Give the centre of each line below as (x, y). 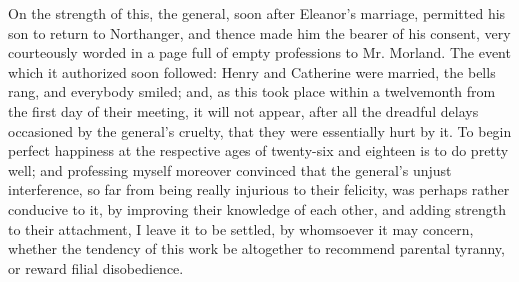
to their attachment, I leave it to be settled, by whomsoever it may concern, (241, 228)
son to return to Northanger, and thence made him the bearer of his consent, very (259, 32)
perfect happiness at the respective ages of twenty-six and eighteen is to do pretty (258, 150)
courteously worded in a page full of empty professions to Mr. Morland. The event (259, 52)
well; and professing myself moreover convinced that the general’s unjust (230, 169)
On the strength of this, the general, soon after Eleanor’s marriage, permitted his (257, 13)
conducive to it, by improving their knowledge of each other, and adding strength (257, 208)
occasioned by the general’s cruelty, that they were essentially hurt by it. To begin (260, 130)
